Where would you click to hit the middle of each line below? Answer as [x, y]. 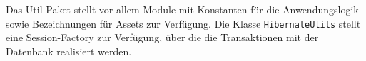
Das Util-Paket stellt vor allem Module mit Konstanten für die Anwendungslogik [182, 9]
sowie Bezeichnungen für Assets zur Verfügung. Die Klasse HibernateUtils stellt [183, 23]
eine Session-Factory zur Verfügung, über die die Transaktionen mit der [162, 37]
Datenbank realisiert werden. [69, 51]
